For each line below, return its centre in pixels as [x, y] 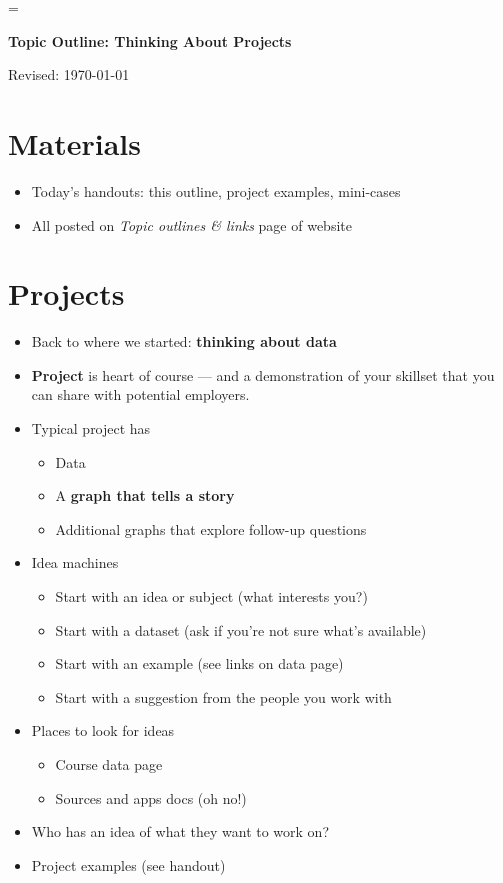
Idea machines [75, 562]
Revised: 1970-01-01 [69, 74]
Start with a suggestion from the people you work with [223, 696]
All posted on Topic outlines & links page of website [191, 224]
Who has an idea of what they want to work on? [180, 831]
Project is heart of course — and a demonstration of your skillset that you [263, 374]
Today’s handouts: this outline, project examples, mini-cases [216, 190]
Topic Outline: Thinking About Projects [150, 40]
